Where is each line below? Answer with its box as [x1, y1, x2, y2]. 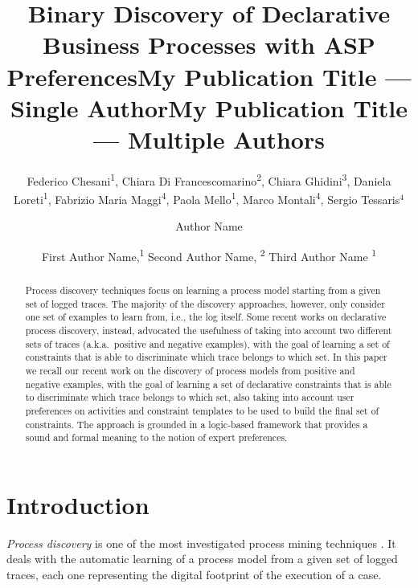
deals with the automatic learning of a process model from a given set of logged [6, 550, 398, 567]
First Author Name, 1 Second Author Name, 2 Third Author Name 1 [41, 245, 377, 264]
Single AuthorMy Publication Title [10, 91, 408, 124]
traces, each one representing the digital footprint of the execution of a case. [6, 566, 382, 583]
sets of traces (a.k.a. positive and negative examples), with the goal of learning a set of [25, 337, 390, 350]
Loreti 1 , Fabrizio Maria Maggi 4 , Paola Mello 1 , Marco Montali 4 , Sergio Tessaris [14, 189, 400, 207]
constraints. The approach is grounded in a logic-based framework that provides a [25, 417, 368, 431]
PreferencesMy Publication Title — [6, 59, 412, 92]
